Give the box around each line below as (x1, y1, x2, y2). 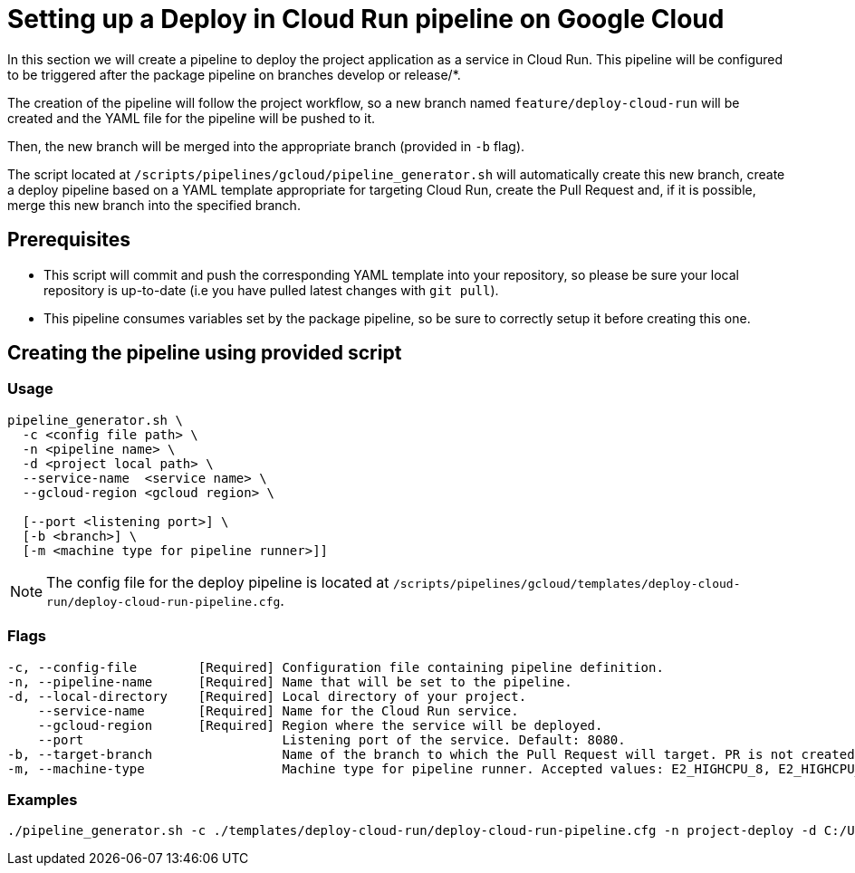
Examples (7, 790, 78, 809)
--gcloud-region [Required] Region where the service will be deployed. (37, 717, 603, 733)
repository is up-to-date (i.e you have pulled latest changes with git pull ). (43, 282, 499, 298)
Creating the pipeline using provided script (7, 341, 402, 365)
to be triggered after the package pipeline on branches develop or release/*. (7, 66, 461, 82)
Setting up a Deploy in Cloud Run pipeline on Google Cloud (7, 4, 725, 34)
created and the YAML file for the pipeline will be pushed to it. (7, 110, 375, 126)
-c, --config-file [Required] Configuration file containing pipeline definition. (7, 659, 664, 675)
